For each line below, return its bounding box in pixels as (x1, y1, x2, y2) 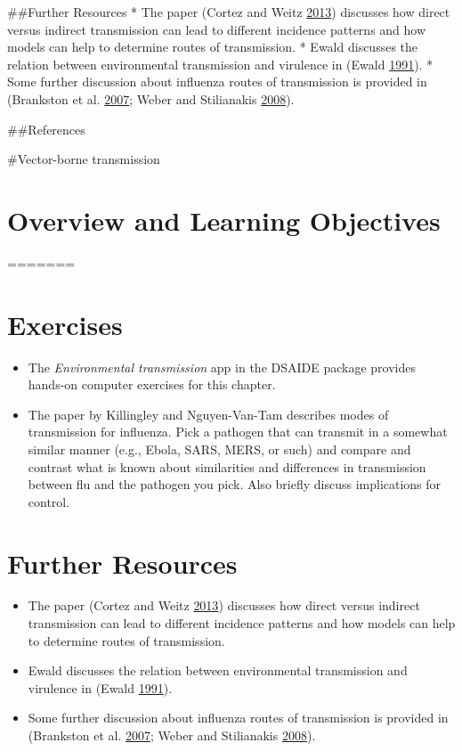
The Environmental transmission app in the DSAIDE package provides (28, 357, 416, 376)
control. (28, 492, 70, 510)
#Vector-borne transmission (7, 150, 160, 168)
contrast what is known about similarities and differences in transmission (28, 457, 426, 476)
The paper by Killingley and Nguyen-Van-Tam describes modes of (28, 404, 389, 423)
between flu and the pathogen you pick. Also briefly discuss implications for (28, 475, 442, 494)
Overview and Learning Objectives (7, 201, 441, 238)
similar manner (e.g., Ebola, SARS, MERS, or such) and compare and (28, 439, 411, 458)
